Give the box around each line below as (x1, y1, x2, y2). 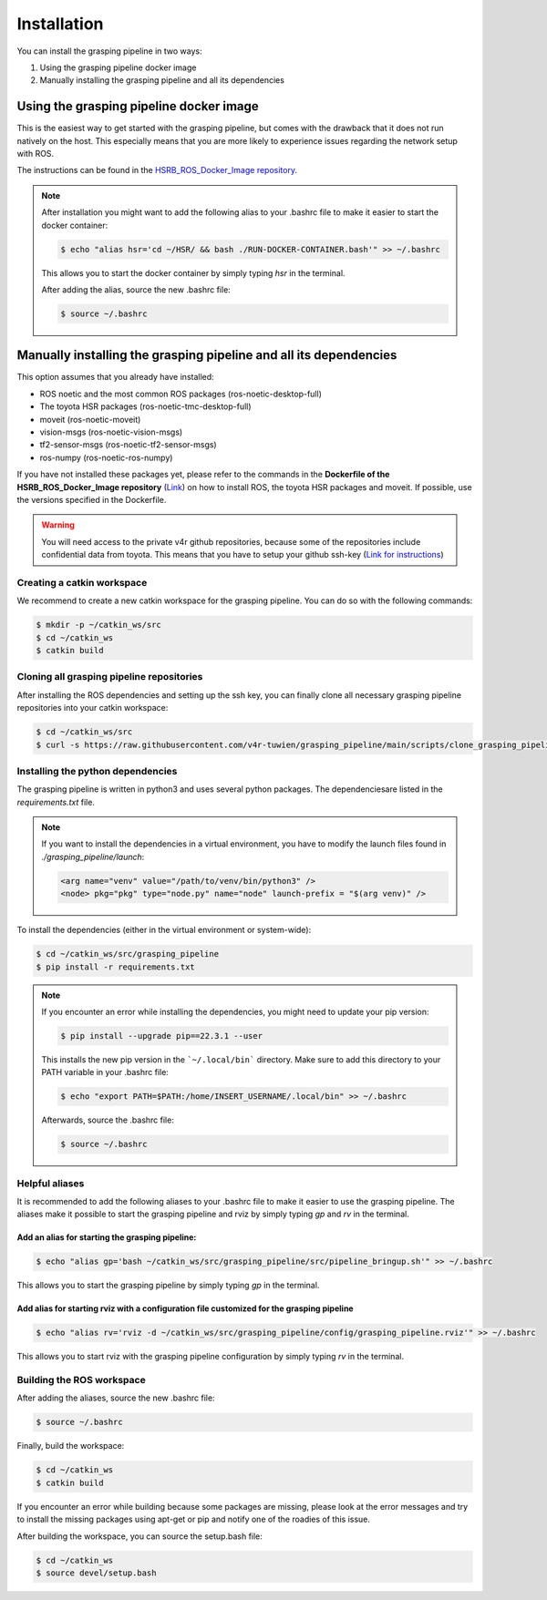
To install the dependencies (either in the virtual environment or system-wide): (16, 925, 312, 936)
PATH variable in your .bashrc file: (41, 1067, 169, 1078)
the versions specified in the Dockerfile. (16, 494, 167, 505)
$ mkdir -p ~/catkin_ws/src (36, 620, 161, 631)
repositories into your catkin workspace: (16, 703, 169, 713)
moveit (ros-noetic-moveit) (39, 414, 141, 425)
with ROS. (16, 149, 55, 159)
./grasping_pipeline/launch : (41, 851, 145, 862)
